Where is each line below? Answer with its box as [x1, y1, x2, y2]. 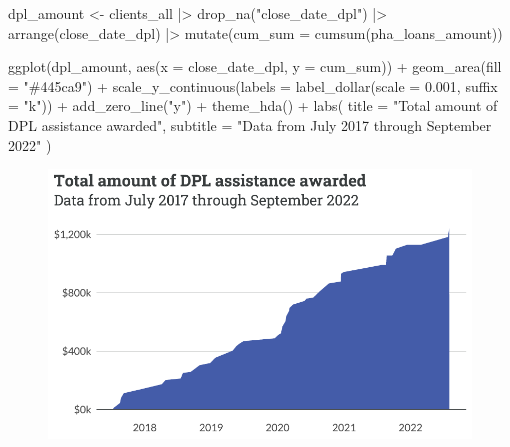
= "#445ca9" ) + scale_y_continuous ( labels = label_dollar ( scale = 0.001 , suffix [8, 75, 498, 96]
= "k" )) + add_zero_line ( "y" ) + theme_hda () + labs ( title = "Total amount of [8, 95, 498, 116]
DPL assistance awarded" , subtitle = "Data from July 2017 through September [8, 114, 492, 135]
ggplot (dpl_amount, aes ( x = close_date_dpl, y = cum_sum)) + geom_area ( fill [8, 56, 502, 77]
